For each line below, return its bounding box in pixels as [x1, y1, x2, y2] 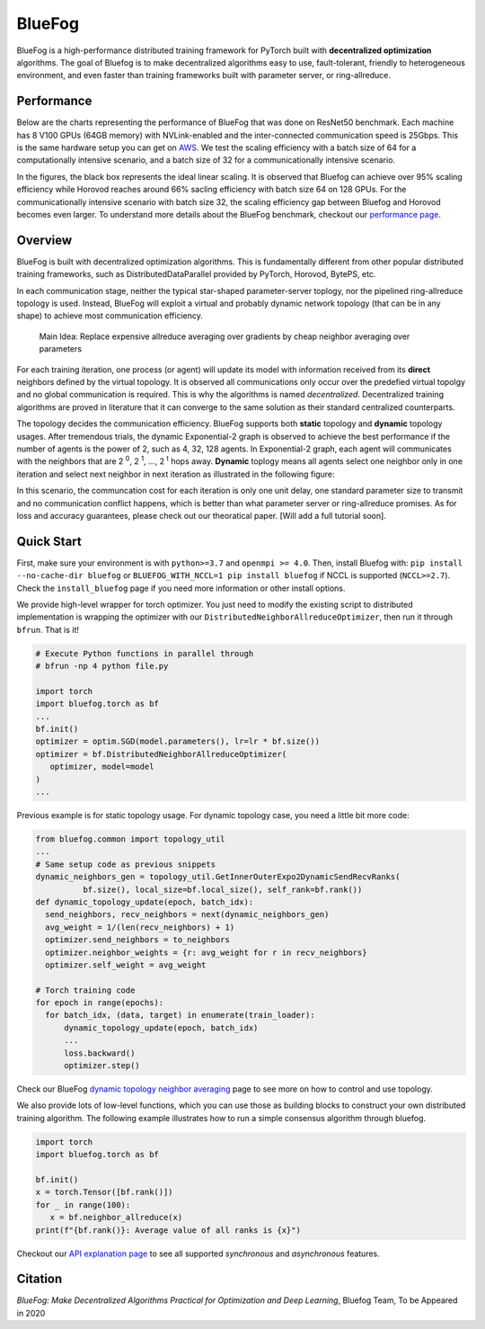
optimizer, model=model [49, 762, 154, 772]
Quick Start [16, 533, 82, 549]
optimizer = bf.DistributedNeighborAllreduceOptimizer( [35, 749, 287, 759]
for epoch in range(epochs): [35, 998, 164, 1008]
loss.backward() [64, 1048, 136, 1058]
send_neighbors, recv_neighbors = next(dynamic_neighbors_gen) [45, 909, 330, 920]
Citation [16, 1271, 63, 1287]
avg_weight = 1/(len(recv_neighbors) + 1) [45, 922, 235, 932]
